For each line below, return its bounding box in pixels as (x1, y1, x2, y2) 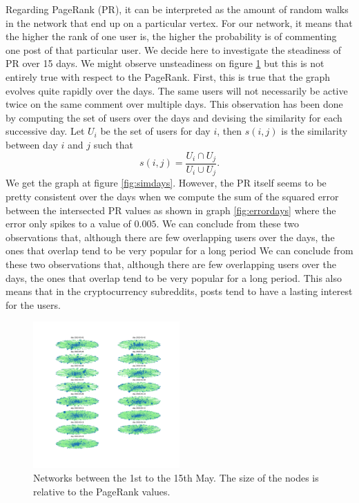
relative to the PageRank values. (33, 484, 171, 498)
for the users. (6, 297, 61, 312)
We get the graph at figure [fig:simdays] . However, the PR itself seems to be (6, 175, 327, 190)
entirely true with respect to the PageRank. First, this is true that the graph (6, 69, 331, 84)
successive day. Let (6, 124, 85, 138)
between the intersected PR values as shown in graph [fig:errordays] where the (6, 202, 336, 217)
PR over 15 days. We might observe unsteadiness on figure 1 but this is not (6, 56, 324, 70)
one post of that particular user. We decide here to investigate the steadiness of (6, 42, 341, 57)
